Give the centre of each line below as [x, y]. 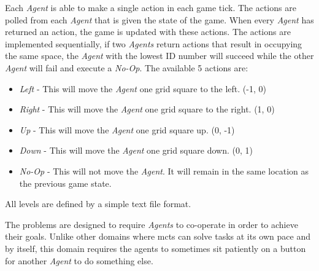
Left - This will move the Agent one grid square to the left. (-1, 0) [143, 88]
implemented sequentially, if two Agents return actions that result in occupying [154, 43]
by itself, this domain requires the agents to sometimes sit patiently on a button [156, 248]
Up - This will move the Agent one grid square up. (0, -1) [127, 129]
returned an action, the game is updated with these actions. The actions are [148, 32]
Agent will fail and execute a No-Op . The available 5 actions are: [127, 67]
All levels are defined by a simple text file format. [98, 204]
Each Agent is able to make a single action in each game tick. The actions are [151, 7]
